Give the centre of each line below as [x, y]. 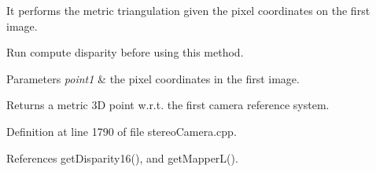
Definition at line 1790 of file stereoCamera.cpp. [122, 131]
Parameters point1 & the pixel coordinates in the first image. [153, 78]
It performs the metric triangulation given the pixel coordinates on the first [188, 10]
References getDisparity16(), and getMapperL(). [122, 157]
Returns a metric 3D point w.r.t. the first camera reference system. [168, 105]
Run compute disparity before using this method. [125, 52]
